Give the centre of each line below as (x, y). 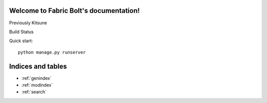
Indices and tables (38, 66)
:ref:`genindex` (37, 78)
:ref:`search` (34, 92)
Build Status (22, 32)
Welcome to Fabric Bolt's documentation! (75, 11)
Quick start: (21, 41)
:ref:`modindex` (37, 85)
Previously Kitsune (28, 23)
